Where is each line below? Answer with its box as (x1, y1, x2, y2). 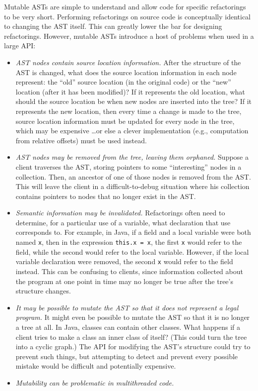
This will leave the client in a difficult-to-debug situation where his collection (15, 181, 250, 192)
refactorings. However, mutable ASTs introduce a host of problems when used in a (4, 30, 254, 41)
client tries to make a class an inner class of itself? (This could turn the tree (15, 331, 247, 342)
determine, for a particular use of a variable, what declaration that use (15, 217, 231, 227)
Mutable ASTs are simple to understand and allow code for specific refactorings (4, 1, 246, 11)
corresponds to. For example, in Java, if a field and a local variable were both (15, 227, 251, 237)
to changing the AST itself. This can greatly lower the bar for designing (4, 21, 222, 31)
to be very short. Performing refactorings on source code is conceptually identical (4, 11, 251, 21)
